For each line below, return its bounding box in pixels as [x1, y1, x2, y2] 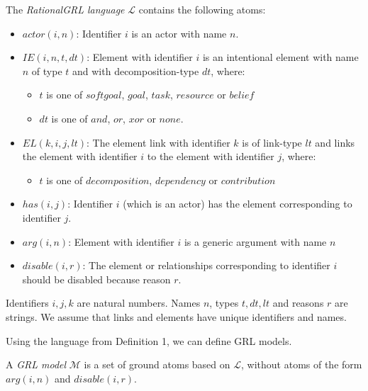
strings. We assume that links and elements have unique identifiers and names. [6, 309, 347, 324]
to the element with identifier [147, 149, 274, 164]
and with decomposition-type [72, 63, 199, 78]
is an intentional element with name [202, 50, 359, 64]
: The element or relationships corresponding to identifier [82, 258, 330, 273]
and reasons [272, 295, 324, 310]
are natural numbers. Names [77, 295, 201, 310]
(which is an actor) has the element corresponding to [123, 196, 352, 211]
